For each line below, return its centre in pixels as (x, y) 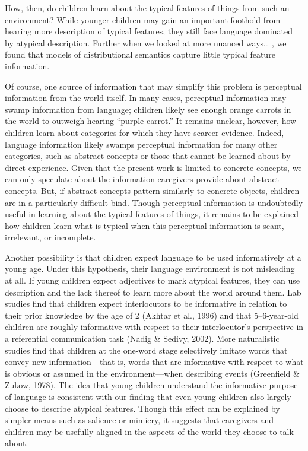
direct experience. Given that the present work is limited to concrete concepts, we (153, 167)
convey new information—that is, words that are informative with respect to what (154, 362)
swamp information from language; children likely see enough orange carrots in (148, 109)
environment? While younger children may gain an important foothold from (143, 19)
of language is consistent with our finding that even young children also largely (148, 396)
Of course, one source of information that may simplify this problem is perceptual (153, 86)
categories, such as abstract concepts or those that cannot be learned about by (148, 156)
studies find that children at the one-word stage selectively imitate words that (146, 350)
